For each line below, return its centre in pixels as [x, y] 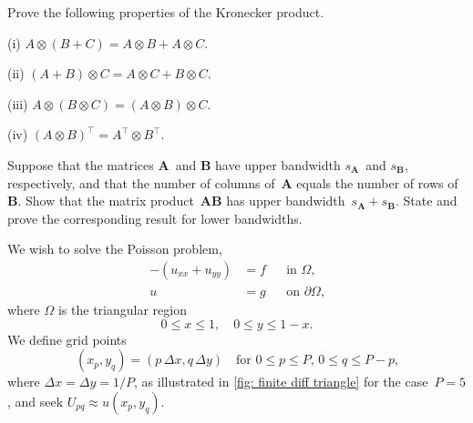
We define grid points [67, 339]
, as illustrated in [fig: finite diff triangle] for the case [281, 382]
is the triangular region [122, 309]
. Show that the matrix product [106, 201]
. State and [426, 201]
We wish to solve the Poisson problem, [115, 249]
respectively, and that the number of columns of [141, 182]
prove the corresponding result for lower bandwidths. [155, 218]
